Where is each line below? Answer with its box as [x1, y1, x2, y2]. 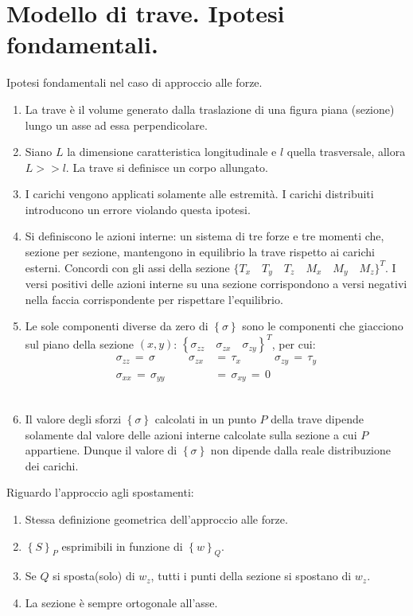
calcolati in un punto [154, 410, 256, 427]
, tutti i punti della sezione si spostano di [150, 567, 352, 584]
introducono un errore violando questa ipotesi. [25, 201, 251, 217]
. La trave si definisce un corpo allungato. [65, 158, 268, 175]
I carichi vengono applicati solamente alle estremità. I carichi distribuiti [25, 185, 374, 202]
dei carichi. [25, 457, 79, 474]
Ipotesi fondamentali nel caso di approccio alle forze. [6, 74, 263, 91]
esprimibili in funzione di [61, 537, 183, 554]
